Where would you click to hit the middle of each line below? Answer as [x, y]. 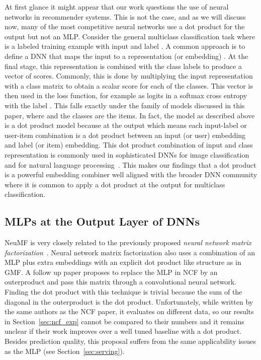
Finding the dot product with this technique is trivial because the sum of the [123, 292]
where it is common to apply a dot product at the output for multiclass [115, 184]
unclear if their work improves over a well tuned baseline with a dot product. [123, 331]
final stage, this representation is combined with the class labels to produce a [123, 66]
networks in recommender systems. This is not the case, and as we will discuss [125, 16]
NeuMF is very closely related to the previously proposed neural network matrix [128, 242]
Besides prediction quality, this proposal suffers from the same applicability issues [130, 341]
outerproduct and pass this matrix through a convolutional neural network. [120, 282]
